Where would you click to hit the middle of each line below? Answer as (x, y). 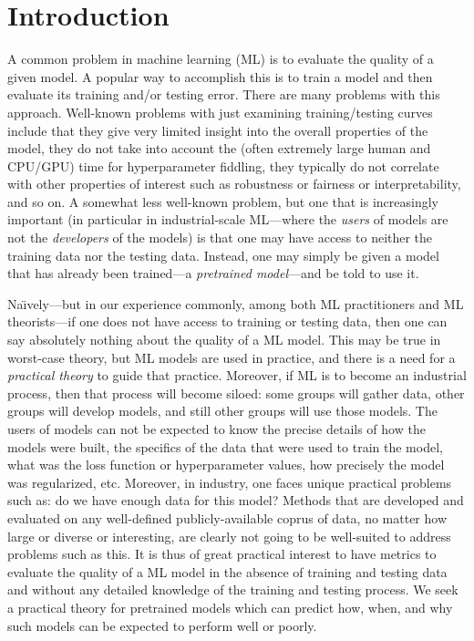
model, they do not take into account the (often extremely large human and (219, 148)
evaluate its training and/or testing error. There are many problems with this (224, 94)
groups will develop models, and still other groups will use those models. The (222, 411)
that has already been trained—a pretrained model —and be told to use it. (213, 273)
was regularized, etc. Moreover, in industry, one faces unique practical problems (230, 482)
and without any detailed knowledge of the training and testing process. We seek (233, 589)
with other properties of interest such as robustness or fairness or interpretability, (234, 184)
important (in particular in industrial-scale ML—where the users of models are (228, 219)
